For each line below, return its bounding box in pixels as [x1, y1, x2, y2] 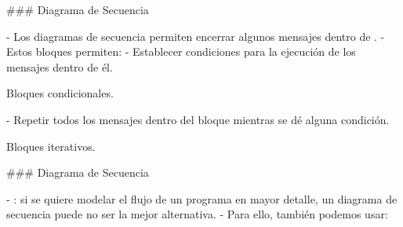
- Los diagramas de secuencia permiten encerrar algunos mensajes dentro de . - [6, 27, 385, 44]
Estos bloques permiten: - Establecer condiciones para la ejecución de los [6, 43, 356, 60]
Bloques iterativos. [6, 137, 96, 154]
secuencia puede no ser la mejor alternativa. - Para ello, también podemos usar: [6, 206, 388, 222]
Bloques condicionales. [6, 85, 114, 101]
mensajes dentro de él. [6, 58, 113, 75]
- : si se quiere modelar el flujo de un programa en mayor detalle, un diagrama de [6, 190, 398, 207]
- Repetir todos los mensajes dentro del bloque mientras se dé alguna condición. [6, 111, 390, 127]
